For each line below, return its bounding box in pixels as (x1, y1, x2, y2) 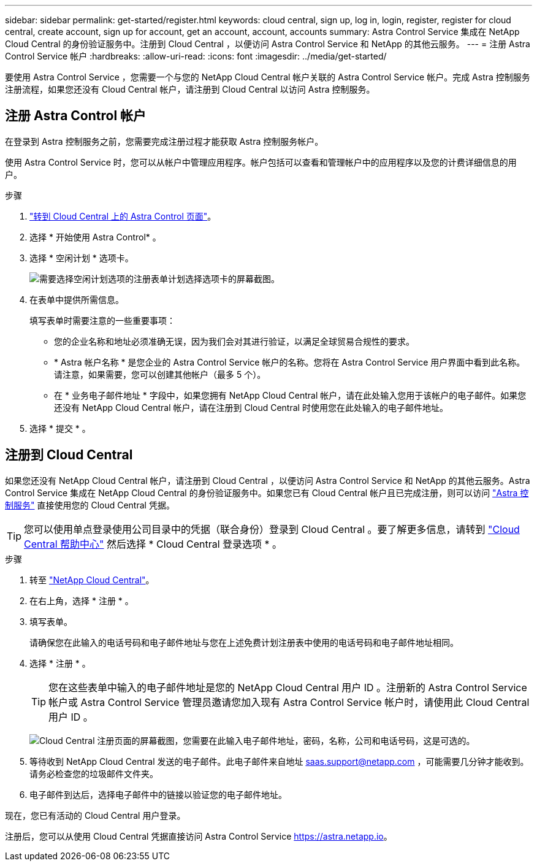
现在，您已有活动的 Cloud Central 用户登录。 (5, 810, 186, 821)
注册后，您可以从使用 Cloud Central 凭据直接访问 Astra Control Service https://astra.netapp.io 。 (5, 830, 392, 841)
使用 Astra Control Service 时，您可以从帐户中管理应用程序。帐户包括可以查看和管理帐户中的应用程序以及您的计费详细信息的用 (5, 156, 517, 167)
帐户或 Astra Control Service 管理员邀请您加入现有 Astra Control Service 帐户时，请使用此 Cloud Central (48, 695, 530, 708)
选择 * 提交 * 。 (29, 423, 91, 434)
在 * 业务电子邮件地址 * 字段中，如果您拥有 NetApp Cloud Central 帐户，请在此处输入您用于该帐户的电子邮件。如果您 (54, 389, 527, 400)
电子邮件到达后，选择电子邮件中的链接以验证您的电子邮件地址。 (29, 789, 287, 800)
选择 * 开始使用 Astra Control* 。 (29, 231, 161, 242)
